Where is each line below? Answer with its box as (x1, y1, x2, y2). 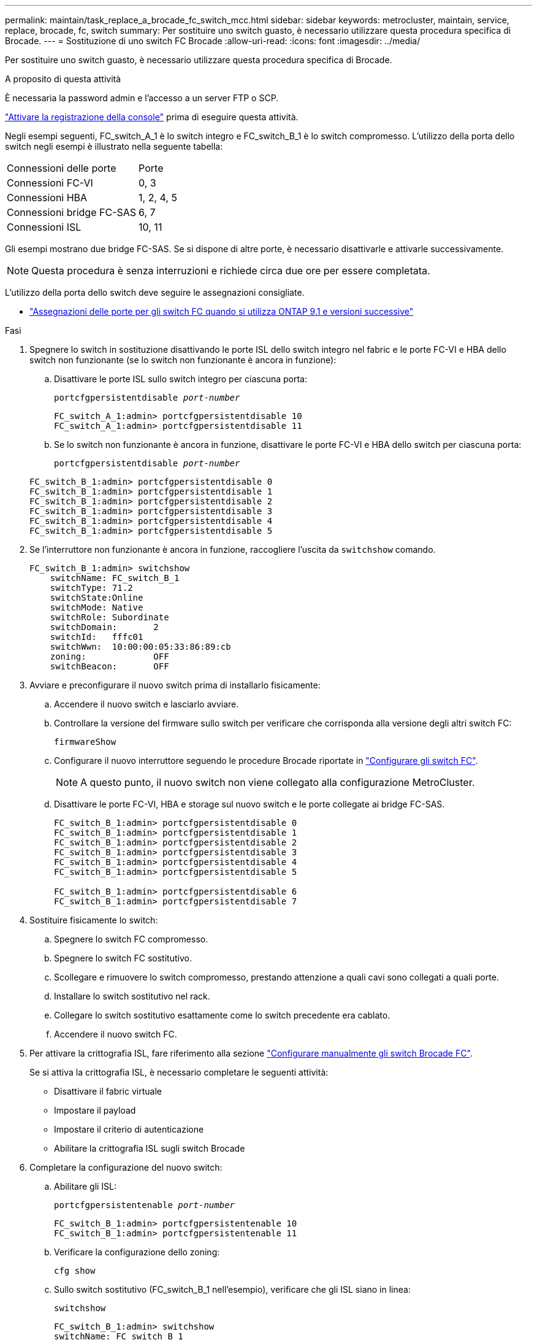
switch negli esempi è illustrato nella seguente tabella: (5, 141, 223, 152)
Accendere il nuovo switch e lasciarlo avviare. (54, 699, 239, 709)
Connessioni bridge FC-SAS (7, 206, 137, 218)
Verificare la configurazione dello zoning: (54, 1247, 220, 1257)
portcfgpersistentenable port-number (54, 1200, 235, 1210)
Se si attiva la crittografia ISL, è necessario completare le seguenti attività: (29, 1067, 329, 1077)
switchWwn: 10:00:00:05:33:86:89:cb (50, 642, 231, 652)
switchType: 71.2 (50, 583, 133, 593)
